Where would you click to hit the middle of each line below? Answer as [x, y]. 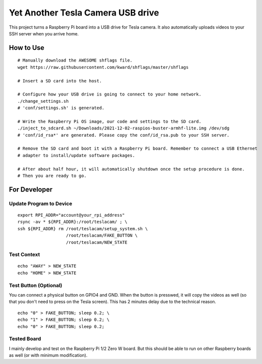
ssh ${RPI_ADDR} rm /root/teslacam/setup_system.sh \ [83, 229]
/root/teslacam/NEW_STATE [97, 242]
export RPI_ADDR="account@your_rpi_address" [71, 215]
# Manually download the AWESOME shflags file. [75, 60]
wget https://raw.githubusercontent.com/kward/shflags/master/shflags [103, 67]
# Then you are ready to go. [52, 175]
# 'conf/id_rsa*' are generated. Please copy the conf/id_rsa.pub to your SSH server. [123, 135]
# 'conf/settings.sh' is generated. [61, 108]
